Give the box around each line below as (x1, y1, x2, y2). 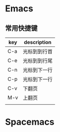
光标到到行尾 (23, 57, 53, 64)
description (24, 39, 52, 45)
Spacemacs (5, 117, 55, 128)
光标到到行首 (23, 48, 53, 55)
